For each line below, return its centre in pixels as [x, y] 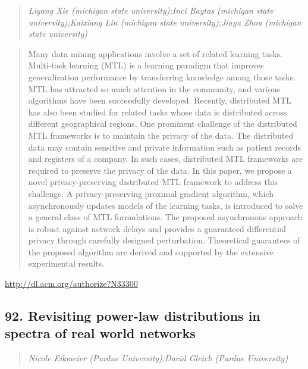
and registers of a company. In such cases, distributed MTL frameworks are [166, 159]
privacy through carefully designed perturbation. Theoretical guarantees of [164, 240]
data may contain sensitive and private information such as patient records [165, 147]
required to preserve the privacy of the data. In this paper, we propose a [160, 170]
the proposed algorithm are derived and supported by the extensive [151, 251]
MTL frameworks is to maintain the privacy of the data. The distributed [161, 135]
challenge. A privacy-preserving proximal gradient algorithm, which [151, 193]
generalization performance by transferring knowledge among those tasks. [162, 76]
